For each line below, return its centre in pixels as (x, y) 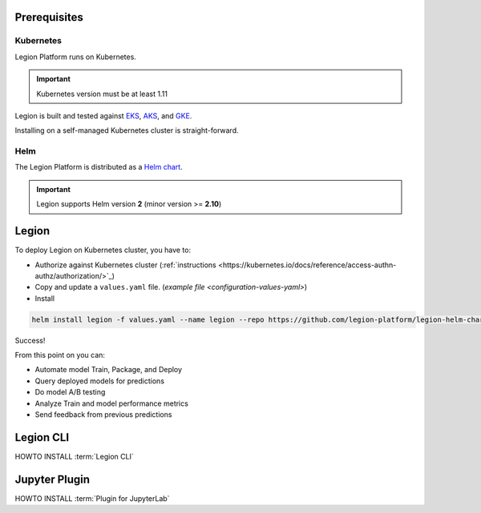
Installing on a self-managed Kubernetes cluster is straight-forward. (127, 130)
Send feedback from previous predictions (103, 415)
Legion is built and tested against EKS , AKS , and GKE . (103, 115)
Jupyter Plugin (53, 479)
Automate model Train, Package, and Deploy (109, 370)
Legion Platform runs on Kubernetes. (75, 57)
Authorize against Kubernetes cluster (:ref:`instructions (125, 265)
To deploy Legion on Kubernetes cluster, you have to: (103, 250)
